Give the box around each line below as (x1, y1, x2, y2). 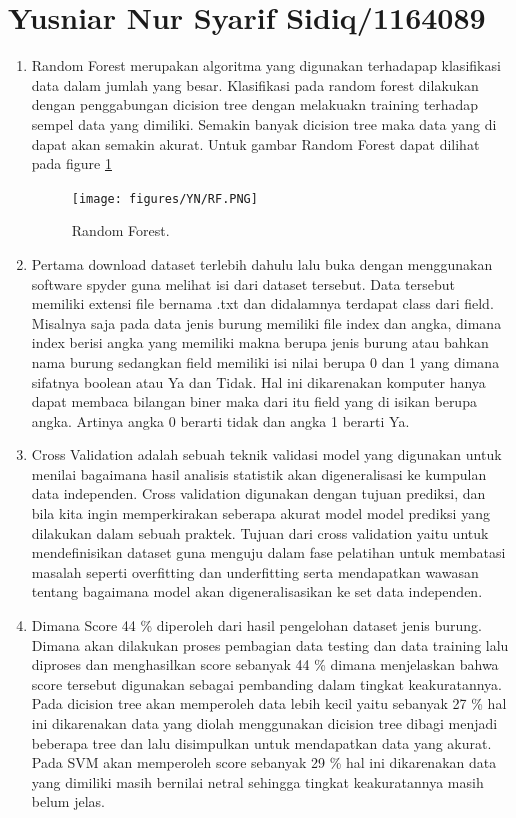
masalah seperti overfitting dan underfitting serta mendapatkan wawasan (31, 561, 479, 582)
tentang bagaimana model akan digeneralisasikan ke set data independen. (31, 581, 483, 602)
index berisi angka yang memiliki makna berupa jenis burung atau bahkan (31, 332, 489, 353)
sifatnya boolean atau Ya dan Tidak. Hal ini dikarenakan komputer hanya (31, 371, 486, 392)
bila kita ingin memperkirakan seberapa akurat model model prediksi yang (31, 503, 490, 524)
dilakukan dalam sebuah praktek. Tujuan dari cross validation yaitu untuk (31, 522, 489, 543)
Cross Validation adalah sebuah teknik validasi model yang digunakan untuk (31, 444, 502, 465)
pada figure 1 (31, 153, 112, 174)
